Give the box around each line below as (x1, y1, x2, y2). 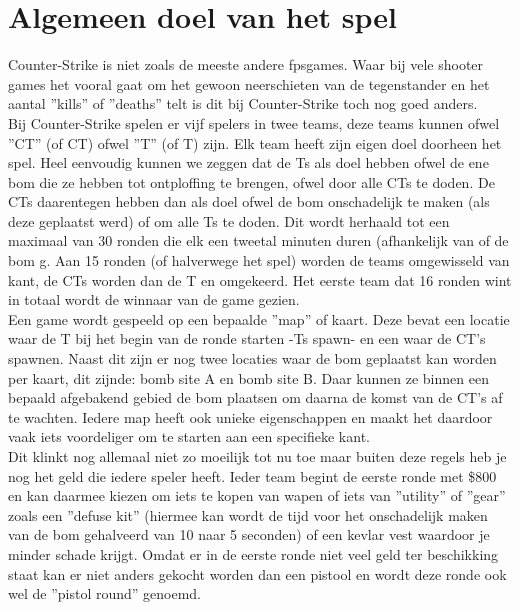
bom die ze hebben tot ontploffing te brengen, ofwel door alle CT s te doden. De (8, 171, 495, 192)
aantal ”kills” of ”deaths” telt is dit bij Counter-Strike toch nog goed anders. (8, 93, 478, 114)
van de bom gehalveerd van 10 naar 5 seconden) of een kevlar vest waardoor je (8, 524, 490, 545)
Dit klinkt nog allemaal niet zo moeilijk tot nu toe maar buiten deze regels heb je (8, 446, 507, 466)
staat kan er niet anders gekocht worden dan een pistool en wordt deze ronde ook (8, 563, 507, 584)
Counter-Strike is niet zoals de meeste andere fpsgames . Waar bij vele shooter (8, 54, 484, 75)
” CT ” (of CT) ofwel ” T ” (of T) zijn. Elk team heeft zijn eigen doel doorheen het (8, 132, 502, 153)
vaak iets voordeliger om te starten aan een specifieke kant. (8, 426, 370, 447)
